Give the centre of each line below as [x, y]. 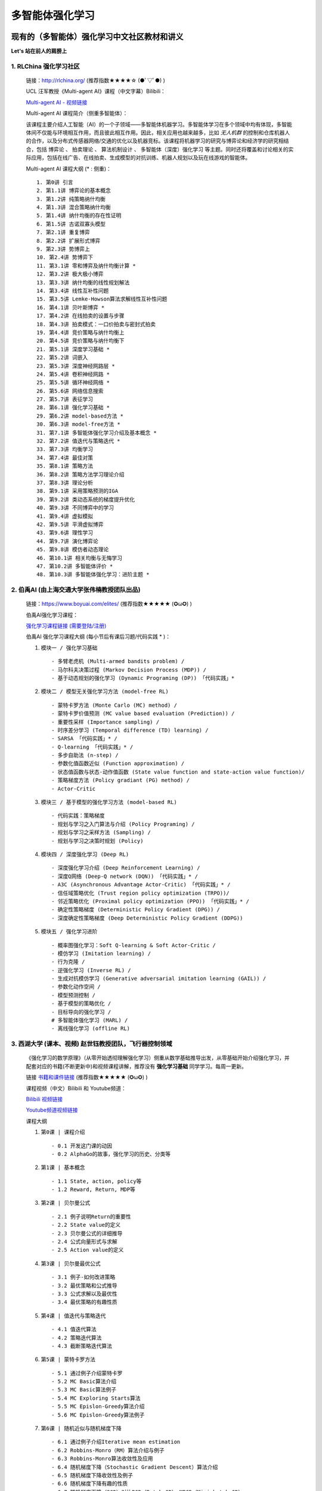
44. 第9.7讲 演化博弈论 [67, 541]
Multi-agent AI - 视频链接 [57, 102]
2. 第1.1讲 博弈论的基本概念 [74, 191]
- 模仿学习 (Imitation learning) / [101, 953]
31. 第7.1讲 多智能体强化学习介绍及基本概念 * [97, 433]
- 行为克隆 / [68, 962]
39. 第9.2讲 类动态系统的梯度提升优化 [86, 499]
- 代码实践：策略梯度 [78, 816]
